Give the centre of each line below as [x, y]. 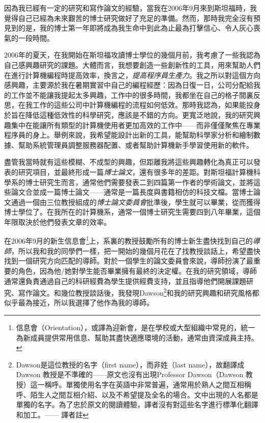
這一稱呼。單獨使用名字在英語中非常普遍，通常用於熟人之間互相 [137, 384]
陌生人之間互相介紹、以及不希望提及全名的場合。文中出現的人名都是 [144, 394]
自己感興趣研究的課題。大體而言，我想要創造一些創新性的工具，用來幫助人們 [132, 64]
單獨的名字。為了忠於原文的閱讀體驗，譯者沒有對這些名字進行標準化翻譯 [137, 404]
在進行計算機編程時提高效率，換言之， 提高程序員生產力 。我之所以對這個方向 [132, 75]
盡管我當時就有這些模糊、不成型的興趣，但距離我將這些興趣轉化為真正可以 [129, 162]
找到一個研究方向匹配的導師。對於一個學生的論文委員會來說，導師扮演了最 [129, 261]
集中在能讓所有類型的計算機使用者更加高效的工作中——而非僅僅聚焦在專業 [136, 125]
